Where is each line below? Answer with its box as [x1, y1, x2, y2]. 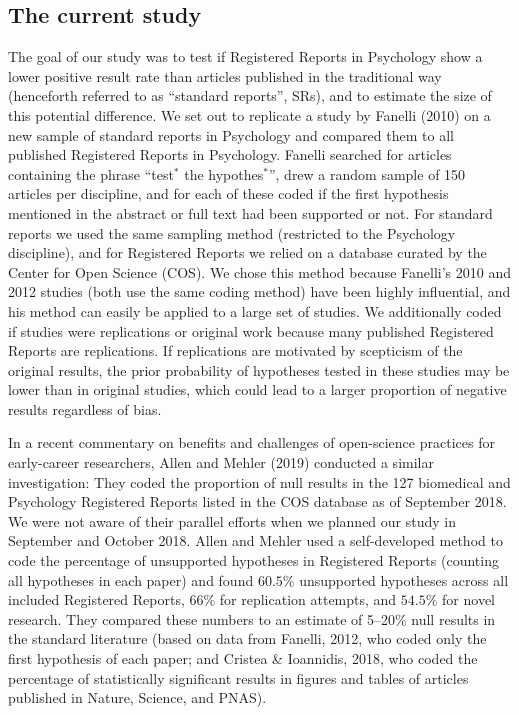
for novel [442, 589, 495, 610]
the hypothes [184, 163, 264, 184]
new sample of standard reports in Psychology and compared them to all [8, 124, 454, 145]
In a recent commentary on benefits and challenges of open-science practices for [8, 432, 495, 453]
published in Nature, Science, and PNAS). [8, 687, 267, 708]
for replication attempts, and [219, 589, 397, 610]
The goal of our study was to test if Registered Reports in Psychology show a [8, 46, 483, 67]
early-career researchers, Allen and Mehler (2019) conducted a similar [8, 452, 434, 473]
